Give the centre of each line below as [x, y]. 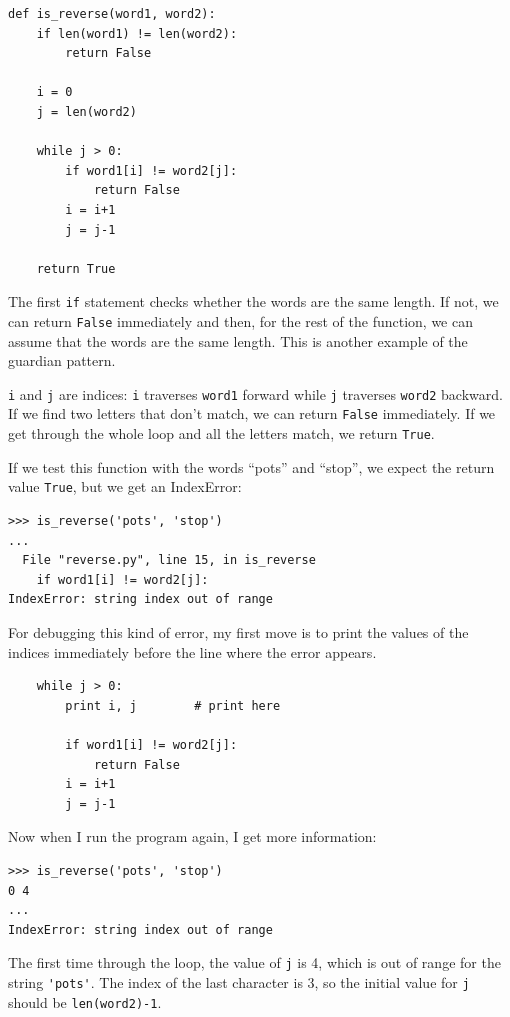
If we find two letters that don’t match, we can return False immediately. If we [252, 413]
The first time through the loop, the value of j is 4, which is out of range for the [254, 962]
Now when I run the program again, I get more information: [192, 836]
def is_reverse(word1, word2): [112, 14]
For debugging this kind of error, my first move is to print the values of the [238, 632]
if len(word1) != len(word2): [137, 33]
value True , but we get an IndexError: [125, 486]
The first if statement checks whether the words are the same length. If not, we [253, 301]
